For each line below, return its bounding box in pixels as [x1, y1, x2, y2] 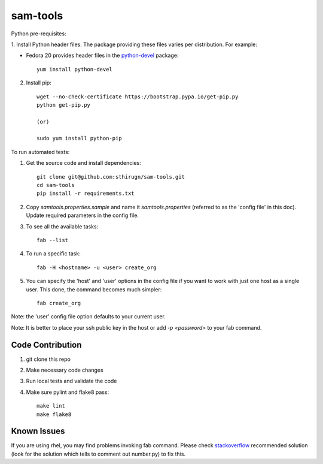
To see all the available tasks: [26, 222, 99, 230]
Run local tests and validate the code [26, 378, 117, 385]
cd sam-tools [36, 182, 75, 189]
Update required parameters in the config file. [26, 212, 139, 219]
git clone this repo [26, 355, 71, 363]
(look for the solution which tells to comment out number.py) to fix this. [11, 450, 185, 457]
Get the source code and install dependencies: [26, 159, 141, 167]
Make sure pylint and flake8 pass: [26, 388, 109, 396]
